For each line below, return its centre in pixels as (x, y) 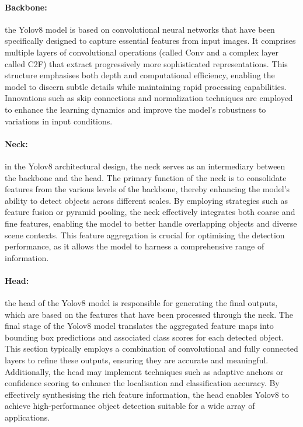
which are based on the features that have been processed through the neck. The (149, 314)
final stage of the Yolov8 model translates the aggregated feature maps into (139, 326)
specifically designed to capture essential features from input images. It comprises (150, 41)
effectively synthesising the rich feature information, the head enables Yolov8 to (147, 394)
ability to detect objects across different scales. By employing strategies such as (147, 200)
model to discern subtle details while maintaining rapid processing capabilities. (146, 86)
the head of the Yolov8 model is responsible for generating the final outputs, (141, 303)
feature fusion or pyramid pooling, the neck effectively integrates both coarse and (150, 212)
